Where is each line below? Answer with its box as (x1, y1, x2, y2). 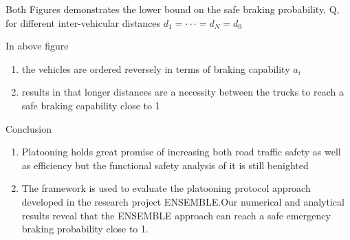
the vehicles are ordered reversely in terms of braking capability (21, 61, 290, 76)
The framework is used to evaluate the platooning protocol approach (21, 181, 311, 195)
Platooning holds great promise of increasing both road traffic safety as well (21, 144, 341, 159)
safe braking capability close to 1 (21, 98, 160, 112)
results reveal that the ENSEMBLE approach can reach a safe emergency (21, 208, 331, 222)
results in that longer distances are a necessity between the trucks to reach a (21, 85, 344, 99)
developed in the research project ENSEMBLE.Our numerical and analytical (21, 194, 344, 208)
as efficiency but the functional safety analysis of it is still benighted (21, 157, 309, 172)
